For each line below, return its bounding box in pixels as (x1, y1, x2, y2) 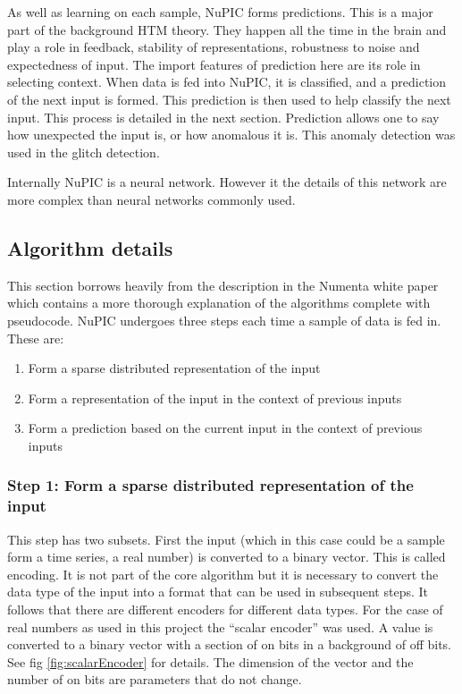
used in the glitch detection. (7, 142, 160, 161)
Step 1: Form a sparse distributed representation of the (7, 474, 414, 496)
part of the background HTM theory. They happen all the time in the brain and (7, 20, 447, 38)
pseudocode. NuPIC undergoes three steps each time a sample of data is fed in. (7, 310, 441, 329)
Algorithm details (7, 233, 173, 261)
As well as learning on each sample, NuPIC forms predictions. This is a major (7, 3, 433, 21)
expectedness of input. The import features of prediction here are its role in (7, 55, 421, 73)
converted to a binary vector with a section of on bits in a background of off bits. (7, 635, 451, 654)
